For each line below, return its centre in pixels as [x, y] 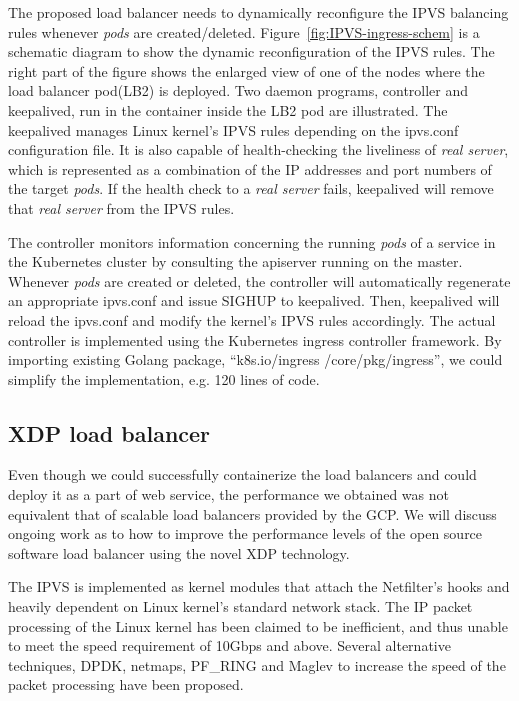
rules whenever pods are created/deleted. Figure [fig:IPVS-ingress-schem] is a [244, 31]
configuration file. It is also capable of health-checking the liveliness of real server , [258, 149]
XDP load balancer [109, 432]
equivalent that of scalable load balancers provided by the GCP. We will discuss [252, 513]
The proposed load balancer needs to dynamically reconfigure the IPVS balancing [258, 12]
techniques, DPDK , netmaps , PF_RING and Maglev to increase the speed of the [257, 664]
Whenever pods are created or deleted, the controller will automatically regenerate [259, 280]
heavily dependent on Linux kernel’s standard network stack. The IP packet [240, 606]
